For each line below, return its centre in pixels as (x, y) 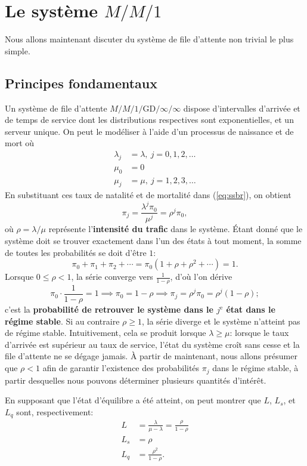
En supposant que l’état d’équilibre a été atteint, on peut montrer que (133, 400)
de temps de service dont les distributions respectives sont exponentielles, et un (149, 120)
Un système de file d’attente (56, 108)
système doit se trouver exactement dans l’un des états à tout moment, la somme (153, 240)
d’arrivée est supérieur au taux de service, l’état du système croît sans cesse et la (152, 344)
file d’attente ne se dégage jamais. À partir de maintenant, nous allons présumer (151, 356)
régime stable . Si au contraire (62, 321)
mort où (20, 143)
